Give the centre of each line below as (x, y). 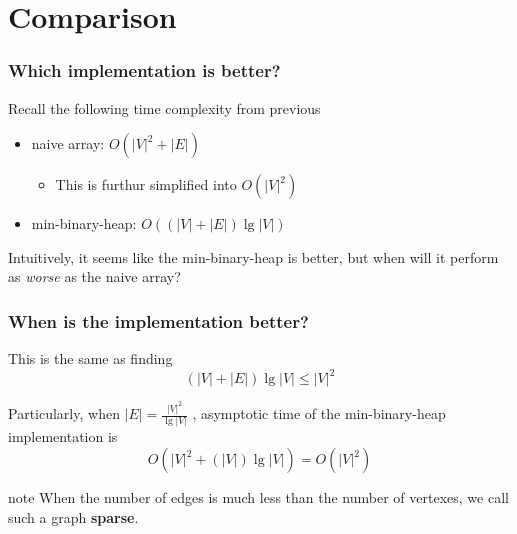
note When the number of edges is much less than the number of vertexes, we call (258, 497)
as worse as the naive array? (94, 276)
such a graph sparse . (73, 516)
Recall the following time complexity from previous (164, 107)
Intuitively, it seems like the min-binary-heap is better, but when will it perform (253, 256)
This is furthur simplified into (146, 184)
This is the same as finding (90, 358)
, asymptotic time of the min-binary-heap (319, 413)
